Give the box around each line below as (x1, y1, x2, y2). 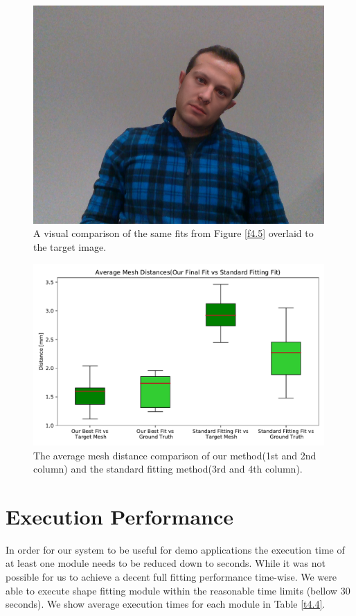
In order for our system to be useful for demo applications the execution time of (6, 542, 345, 556)
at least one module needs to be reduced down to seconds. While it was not (6, 556, 326, 570)
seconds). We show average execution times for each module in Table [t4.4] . (6, 597, 326, 611)
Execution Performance (6, 502, 234, 530)
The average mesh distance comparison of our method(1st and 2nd (33, 448, 317, 462)
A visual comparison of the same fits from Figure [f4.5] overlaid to (33, 226, 314, 240)
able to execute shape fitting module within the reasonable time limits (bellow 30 (6, 583, 350, 597)
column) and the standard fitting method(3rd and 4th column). (33, 461, 303, 476)
